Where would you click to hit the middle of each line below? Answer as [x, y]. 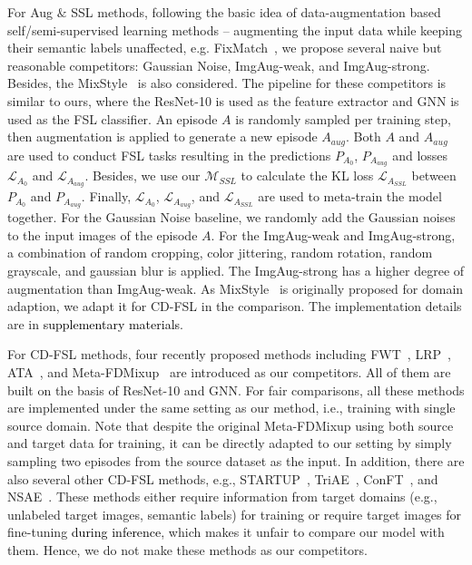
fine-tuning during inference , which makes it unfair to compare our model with [226, 532]
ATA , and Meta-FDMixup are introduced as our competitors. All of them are [229, 371]
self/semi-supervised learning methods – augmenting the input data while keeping [235, 29]
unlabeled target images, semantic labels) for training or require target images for [234, 514]
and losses [420, 155]
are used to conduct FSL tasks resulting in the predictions [169, 155]
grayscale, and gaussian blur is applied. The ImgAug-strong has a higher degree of [236, 270]
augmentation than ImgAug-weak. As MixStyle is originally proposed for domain [236, 288]
